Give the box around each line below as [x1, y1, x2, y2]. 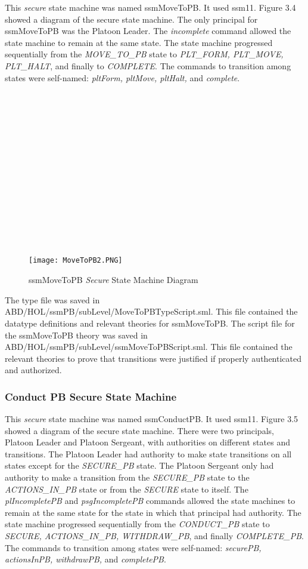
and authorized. [5, 364, 62, 376]
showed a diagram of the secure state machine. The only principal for [5, 13, 258, 25]
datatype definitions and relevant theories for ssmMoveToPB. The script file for [5, 316, 295, 329]
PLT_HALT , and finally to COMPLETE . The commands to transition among [5, 59, 291, 72]
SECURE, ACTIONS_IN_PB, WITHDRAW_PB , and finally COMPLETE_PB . [5, 530, 304, 542]
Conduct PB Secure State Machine [5, 389, 177, 404]
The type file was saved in [5, 293, 100, 306]
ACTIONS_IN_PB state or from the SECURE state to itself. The [5, 482, 248, 495]
